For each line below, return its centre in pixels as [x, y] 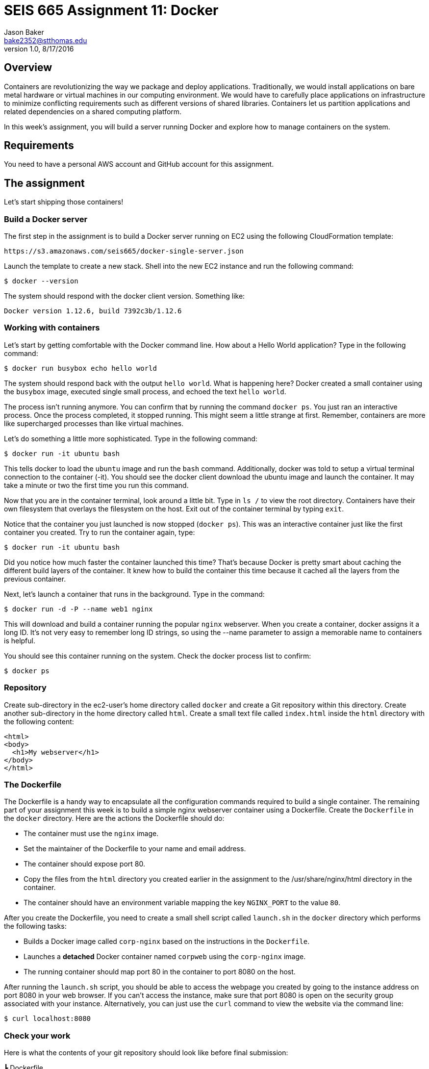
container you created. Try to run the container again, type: [100, 532]
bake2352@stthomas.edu [46, 40]
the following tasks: [35, 926]
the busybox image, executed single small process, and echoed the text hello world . [145, 391]
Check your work [37, 1035]
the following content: [39, 721]
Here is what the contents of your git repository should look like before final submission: [146, 1053]
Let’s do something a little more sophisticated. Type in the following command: [131, 438]
